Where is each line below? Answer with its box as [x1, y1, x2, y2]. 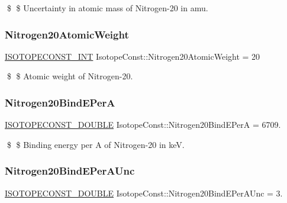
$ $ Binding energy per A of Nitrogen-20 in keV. [7, 138, 185, 150]
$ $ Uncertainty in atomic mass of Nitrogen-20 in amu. [7, 2, 208, 14]
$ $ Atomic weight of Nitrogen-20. [7, 70, 133, 82]
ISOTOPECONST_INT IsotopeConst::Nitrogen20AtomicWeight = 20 [5, 50, 260, 62]
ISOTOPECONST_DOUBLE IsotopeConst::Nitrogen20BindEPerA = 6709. [5, 118, 281, 131]
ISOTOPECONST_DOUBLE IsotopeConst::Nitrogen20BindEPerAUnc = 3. [5, 186, 283, 199]
